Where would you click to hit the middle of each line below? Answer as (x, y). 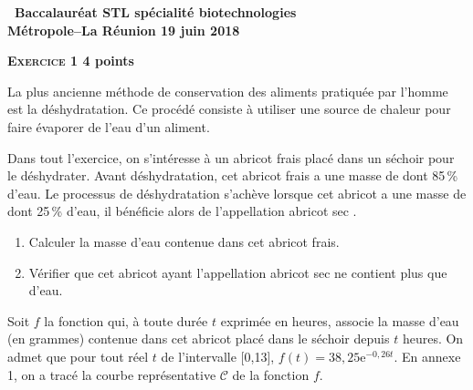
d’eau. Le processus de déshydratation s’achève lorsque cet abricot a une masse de (237, 193)
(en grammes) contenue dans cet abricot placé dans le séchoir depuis (199, 339)
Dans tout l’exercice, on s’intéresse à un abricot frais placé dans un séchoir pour (231, 157)
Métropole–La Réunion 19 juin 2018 (124, 30)
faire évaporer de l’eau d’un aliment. (109, 126)
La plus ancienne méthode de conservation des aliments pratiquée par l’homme (228, 91)
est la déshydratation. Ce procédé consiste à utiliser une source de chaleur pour (229, 109)
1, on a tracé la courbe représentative (112, 374)
